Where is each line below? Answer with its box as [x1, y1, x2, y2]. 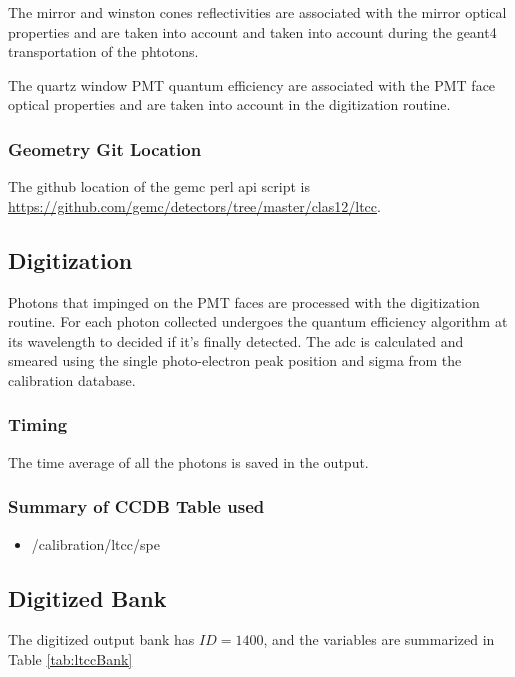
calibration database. [8, 369, 136, 390]
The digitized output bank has [8, 629, 195, 650]
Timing [8, 412, 68, 437]
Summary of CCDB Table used [8, 494, 265, 519]
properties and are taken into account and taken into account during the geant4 [8, 21, 497, 42]
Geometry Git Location [8, 136, 202, 161]
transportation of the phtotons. [8, 41, 199, 62]
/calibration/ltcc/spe [31, 533, 160, 554]
